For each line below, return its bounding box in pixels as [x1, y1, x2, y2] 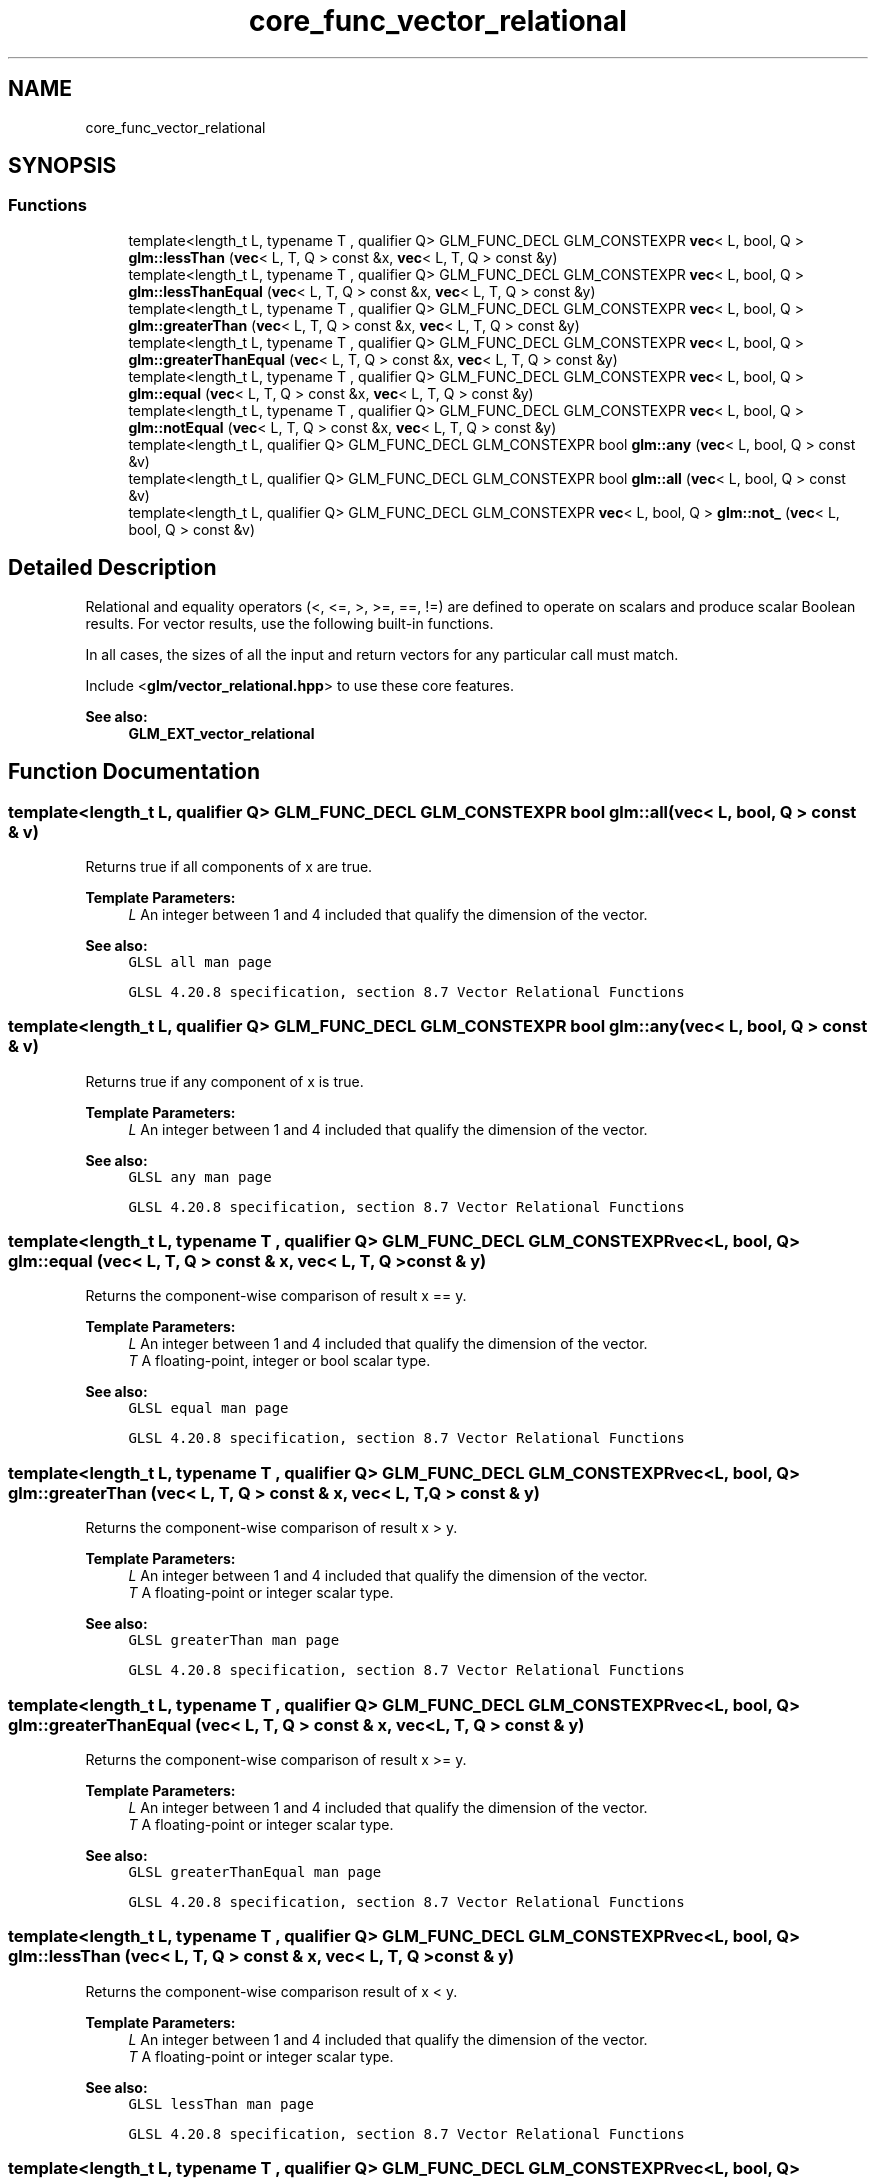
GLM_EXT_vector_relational [128, 724, 315, 742]
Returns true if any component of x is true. [85, 1072, 364, 1090]
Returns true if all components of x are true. [85, 857, 373, 875]
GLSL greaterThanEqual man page [128, 1863, 382, 1880]
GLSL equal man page [128, 1400, 289, 1417]
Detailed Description [8, 555, 217, 581]
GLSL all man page [128, 953, 272, 970]
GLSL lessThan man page [128, 2095, 314, 2112]
